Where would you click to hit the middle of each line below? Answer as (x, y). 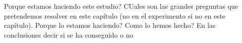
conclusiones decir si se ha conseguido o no (69, 34)
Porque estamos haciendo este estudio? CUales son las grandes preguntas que (121, 6)
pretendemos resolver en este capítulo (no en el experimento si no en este (115, 15)
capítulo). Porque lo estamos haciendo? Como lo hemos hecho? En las (110, 25)
